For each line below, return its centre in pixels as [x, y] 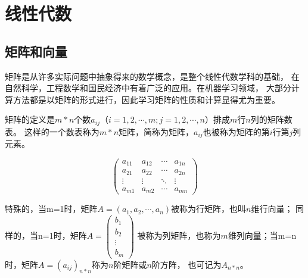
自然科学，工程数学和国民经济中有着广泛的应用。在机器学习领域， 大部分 [148, 88]
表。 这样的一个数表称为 [52, 131]
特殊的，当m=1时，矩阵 [51, 209]
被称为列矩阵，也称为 [179, 235]
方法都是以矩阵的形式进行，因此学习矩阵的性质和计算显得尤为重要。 [146, 99]
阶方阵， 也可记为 [186, 264]
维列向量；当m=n [262, 235]
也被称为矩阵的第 [236, 131]
